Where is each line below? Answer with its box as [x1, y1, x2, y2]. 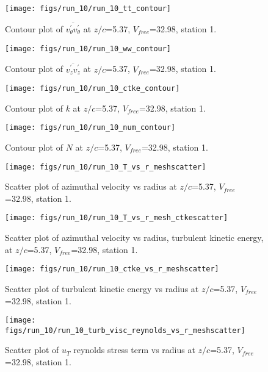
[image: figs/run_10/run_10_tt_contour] [5, 4, 172, 13]
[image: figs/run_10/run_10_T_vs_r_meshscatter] [5, 162, 206, 171]
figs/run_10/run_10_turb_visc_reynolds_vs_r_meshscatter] [5, 326, 245, 335]
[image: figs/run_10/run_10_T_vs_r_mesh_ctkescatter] [5, 213, 228, 223]
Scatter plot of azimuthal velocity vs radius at [5, 180, 177, 193]
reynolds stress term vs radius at [73, 343, 195, 356]
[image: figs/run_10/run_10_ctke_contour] [5, 84, 180, 93]
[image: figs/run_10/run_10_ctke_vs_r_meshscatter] [5, 265, 219, 274]
